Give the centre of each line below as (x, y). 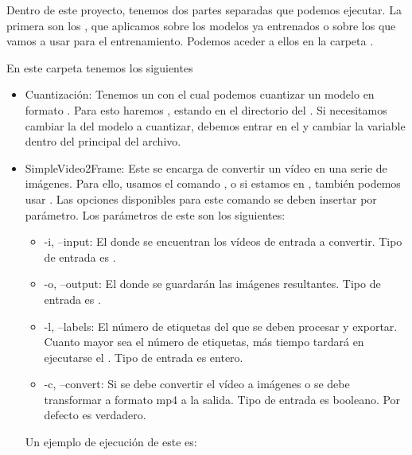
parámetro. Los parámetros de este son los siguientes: (155, 214)
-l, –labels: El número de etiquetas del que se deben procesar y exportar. (221, 326)
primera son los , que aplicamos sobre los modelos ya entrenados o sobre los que (201, 25)
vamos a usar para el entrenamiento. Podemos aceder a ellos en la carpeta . (190, 41)
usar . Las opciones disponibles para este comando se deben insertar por (201, 198)
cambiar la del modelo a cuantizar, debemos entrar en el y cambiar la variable (215, 125)
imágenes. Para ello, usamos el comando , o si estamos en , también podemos (213, 183)
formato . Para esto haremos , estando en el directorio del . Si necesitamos (206, 109)
